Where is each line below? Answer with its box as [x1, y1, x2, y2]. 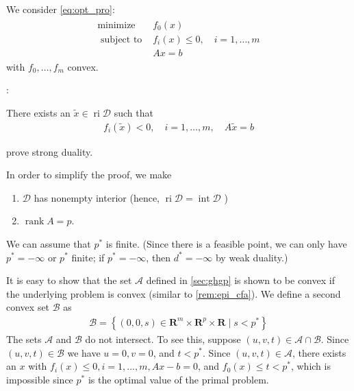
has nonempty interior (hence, [34, 190, 160, 204]
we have [67, 345, 101, 359]
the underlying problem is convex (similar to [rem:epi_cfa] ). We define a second [6, 286, 341, 300]
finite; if [71, 250, 105, 264]
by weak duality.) [215, 250, 288, 264]
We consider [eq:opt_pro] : [6, 2, 115, 16]
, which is [290, 359, 331, 373]
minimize [97, 20, 136, 30]
